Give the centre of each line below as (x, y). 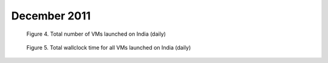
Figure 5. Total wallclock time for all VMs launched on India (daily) (109, 47)
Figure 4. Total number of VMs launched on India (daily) (96, 34)
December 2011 (51, 16)
